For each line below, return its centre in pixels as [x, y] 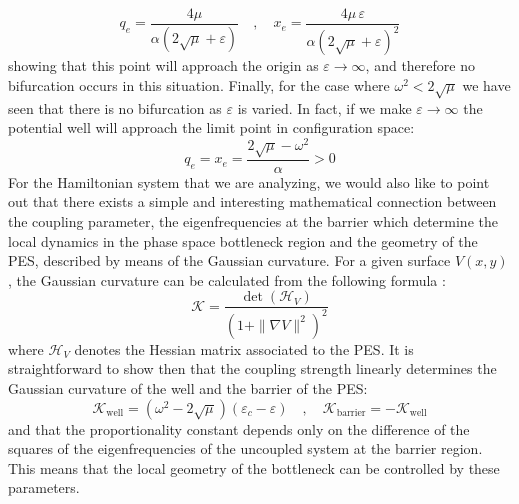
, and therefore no [420, 65]
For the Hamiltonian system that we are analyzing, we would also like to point [249, 181]
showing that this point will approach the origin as [163, 65]
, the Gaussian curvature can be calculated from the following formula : [227, 279]
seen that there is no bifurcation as [115, 107]
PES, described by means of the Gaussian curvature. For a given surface [229, 260]
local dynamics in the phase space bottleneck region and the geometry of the [243, 240]
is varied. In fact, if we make [324, 107]
